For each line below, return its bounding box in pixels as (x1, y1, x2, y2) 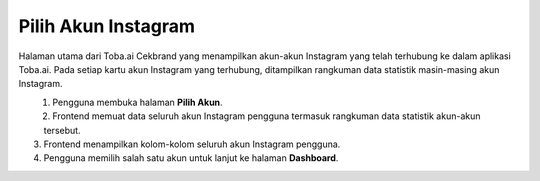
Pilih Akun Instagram (18, 15, 195, 37)
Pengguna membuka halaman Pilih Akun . (52, 96, 224, 108)
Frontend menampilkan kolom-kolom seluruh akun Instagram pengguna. (43, 138, 341, 150)
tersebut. (43, 124, 81, 136)
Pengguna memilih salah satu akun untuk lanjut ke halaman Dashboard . (43, 152, 339, 164)
